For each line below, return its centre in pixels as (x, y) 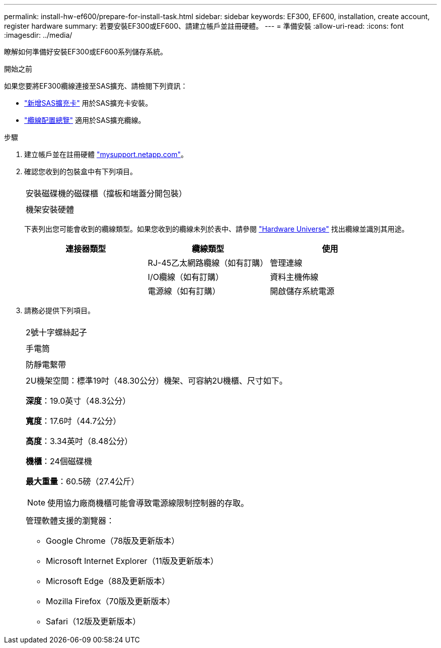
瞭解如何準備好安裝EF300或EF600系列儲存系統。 (86, 52)
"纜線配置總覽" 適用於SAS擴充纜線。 (85, 120)
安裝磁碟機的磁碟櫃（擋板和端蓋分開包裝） (106, 193)
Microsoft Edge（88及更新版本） (108, 581)
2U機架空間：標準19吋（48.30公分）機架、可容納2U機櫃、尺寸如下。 (157, 381)
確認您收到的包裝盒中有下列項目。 (81, 171)
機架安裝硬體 (50, 209)
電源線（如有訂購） (184, 291)
